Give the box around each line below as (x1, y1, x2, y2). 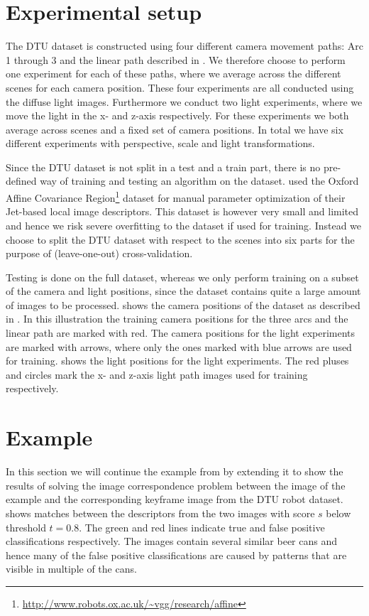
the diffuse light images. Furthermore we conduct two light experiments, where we (6, 94, 363, 109)
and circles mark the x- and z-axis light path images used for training (6, 367, 308, 382)
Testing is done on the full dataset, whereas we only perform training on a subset (6, 269, 359, 284)
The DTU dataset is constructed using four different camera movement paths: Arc (6, 38, 363, 53)
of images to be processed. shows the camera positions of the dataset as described (6, 297, 360, 312)
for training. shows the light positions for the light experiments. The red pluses (6, 353, 349, 368)
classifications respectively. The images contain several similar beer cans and (6, 534, 337, 549)
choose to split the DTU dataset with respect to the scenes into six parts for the (6, 232, 355, 247)
